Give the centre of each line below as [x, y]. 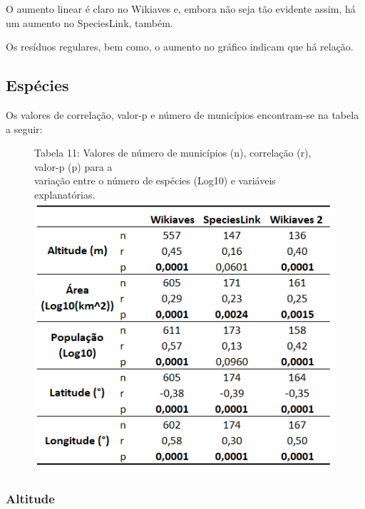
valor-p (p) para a [73, 166]
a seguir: [24, 128]
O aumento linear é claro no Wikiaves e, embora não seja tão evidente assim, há [181, 9]
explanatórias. [65, 194]
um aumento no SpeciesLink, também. [89, 22]
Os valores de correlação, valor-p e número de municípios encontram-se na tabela [182, 114]
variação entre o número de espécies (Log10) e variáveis [155, 180]
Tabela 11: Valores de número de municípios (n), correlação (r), [173, 153]
